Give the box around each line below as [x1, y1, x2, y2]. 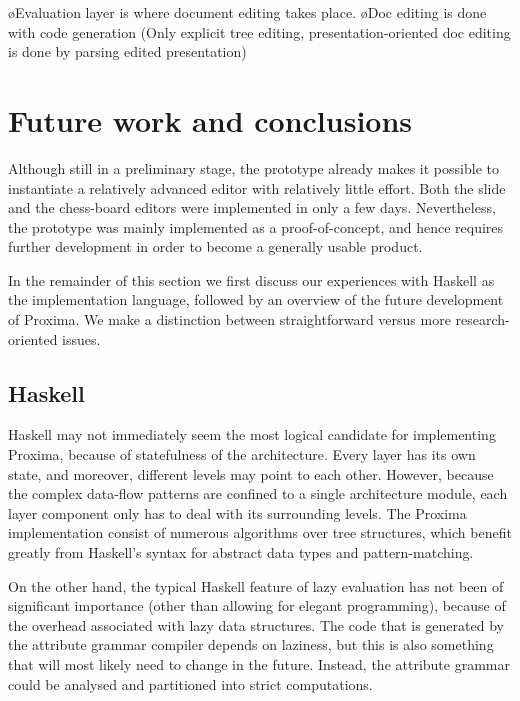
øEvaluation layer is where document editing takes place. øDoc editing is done [8, 2, 487, 22]
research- [455, 309, 510, 330]
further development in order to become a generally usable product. [8, 236, 423, 257]
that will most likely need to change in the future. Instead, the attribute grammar [8, 653, 510, 674]
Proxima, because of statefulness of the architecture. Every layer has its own [8, 444, 476, 465]
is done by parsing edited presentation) [8, 41, 247, 62]
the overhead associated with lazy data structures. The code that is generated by [8, 614, 504, 635]
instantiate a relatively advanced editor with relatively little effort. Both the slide [8, 177, 506, 198]
